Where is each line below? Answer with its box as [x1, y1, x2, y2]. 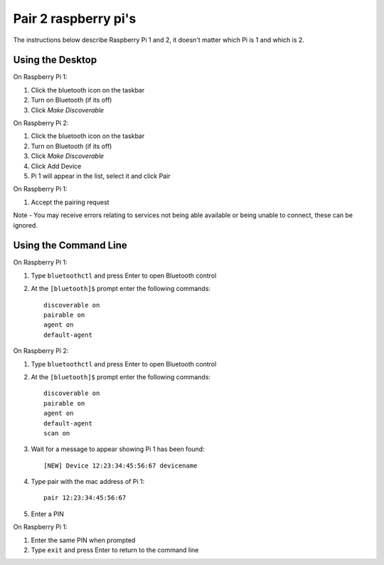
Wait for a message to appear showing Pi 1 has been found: [31, 445, 206, 453]
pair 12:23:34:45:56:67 [43, 494, 127, 502]
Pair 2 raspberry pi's [13, 11, 137, 26]
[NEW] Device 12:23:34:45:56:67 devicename [43, 461, 198, 470]
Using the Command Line [13, 239, 127, 252]
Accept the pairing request [31, 198, 110, 206]
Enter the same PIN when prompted [31, 536, 136, 544]
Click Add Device [31, 162, 82, 170]
